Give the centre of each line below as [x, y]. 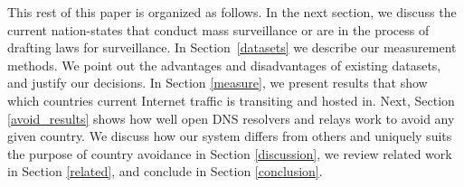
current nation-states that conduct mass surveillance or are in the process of [218, 29]
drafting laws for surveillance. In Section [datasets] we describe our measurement [232, 47]
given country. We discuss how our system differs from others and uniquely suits [230, 136]
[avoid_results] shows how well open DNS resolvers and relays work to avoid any [231, 118]
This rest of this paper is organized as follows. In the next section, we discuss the [232, 12]
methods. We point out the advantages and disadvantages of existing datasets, [224, 65]
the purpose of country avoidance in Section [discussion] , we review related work [230, 153]
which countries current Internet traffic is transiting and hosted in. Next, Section [231, 100]
